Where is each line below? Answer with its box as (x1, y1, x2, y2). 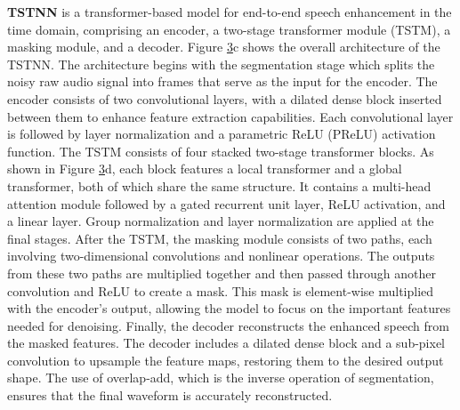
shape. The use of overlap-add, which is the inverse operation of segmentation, (7, 368, 434, 387)
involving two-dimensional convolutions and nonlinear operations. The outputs (7, 246, 435, 265)
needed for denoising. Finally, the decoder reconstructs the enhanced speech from (7, 316, 449, 334)
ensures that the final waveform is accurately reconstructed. (7, 386, 333, 405)
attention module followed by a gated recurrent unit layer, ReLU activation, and (7, 194, 446, 213)
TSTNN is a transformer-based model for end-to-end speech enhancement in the (7, 3, 452, 20)
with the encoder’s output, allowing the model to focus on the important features (7, 299, 451, 318)
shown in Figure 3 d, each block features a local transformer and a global (7, 159, 402, 178)
